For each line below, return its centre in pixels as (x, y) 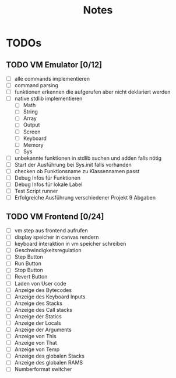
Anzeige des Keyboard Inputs (50, 297)
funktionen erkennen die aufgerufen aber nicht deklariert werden (92, 92)
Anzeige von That (36, 343)
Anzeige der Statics (38, 316)
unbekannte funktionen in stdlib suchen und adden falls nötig (88, 158)
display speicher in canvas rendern (57, 237)
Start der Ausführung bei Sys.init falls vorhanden (73, 164)
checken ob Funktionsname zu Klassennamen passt (77, 171)
